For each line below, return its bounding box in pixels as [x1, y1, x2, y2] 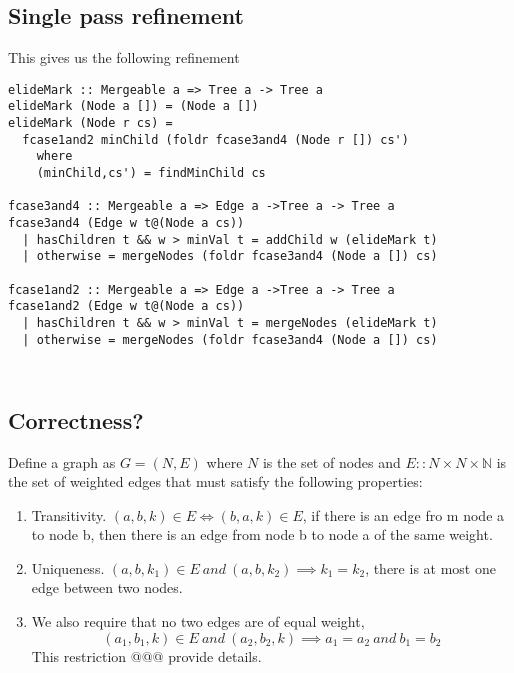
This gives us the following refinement [8, 47, 240, 68]
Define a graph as [8, 451, 116, 472]
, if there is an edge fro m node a [302, 504, 505, 525]
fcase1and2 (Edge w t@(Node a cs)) [8, 299, 245, 314]
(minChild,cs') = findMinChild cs [36, 166, 266, 181]
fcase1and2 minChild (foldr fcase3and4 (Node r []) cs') [22, 132, 409, 147]
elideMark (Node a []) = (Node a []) [8, 99, 259, 114]
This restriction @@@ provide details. [31, 645, 262, 666]
